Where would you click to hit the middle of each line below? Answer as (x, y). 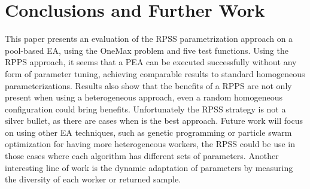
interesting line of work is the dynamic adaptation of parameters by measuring (149, 167)
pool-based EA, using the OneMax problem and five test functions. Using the (147, 50)
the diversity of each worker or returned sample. (93, 179)
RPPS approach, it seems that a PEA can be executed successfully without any (151, 62)
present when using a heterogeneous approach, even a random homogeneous (144, 97)
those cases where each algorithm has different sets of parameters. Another (142, 156)
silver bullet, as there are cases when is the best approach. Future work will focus (154, 121)
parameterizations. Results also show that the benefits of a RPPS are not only (148, 85)
